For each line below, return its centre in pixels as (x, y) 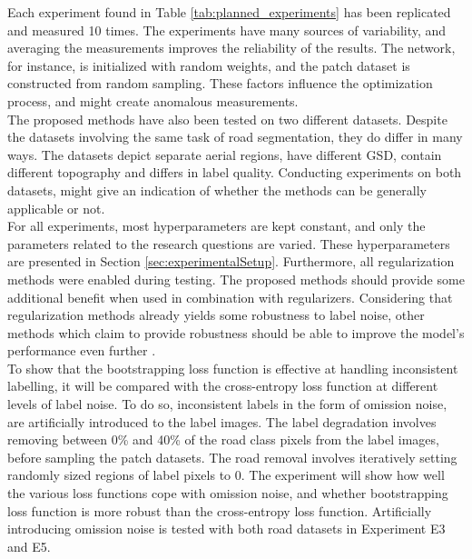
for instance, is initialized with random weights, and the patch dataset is (209, 65)
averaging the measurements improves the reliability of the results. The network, (231, 48)
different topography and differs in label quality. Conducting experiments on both (235, 172)
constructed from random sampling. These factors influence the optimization (220, 83)
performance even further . (82, 350)
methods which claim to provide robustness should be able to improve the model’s (236, 332)
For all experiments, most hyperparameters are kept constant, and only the (216, 226)
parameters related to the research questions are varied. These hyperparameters (229, 243)
